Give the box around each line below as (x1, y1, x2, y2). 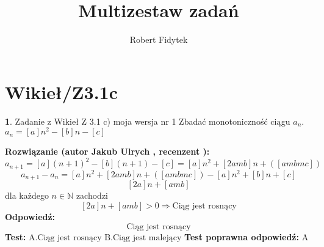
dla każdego (5, 189, 49, 202)
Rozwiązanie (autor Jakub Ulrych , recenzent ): (5, 145, 210, 158)
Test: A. (5, 230, 38, 243)
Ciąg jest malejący (113, 233, 182, 242)
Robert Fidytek (129, 33, 188, 46)
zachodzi (76, 189, 108, 202)
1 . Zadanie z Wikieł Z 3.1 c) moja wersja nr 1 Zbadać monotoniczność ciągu (5, 114, 290, 127)
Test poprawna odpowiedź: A (184, 230, 309, 243)
